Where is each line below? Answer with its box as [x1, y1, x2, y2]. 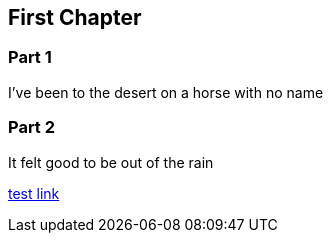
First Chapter [8, 5, 142, 30]
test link [8, 184, 60, 202]
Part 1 [8, 47, 52, 68]
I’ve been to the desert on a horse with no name [8, 83, 324, 101]
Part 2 [8, 117, 56, 138]
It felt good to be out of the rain [8, 153, 214, 171]
